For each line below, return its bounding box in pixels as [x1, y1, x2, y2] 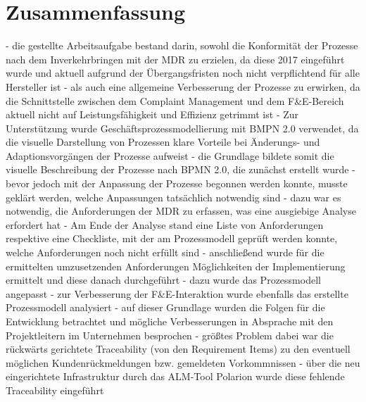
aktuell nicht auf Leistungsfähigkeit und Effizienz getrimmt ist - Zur [6, 107, 299, 122]
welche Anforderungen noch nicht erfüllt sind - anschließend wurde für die [6, 245, 324, 260]
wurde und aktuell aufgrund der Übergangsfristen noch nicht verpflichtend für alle [6, 65, 360, 80]
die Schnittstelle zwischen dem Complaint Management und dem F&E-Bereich [6, 93, 344, 108]
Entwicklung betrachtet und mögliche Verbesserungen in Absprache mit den [6, 314, 334, 328]
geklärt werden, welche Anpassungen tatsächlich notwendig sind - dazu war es [6, 189, 341, 204]
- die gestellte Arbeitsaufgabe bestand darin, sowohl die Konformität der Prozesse [6, 38, 358, 53]
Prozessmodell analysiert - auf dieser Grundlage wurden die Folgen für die [6, 300, 325, 315]
